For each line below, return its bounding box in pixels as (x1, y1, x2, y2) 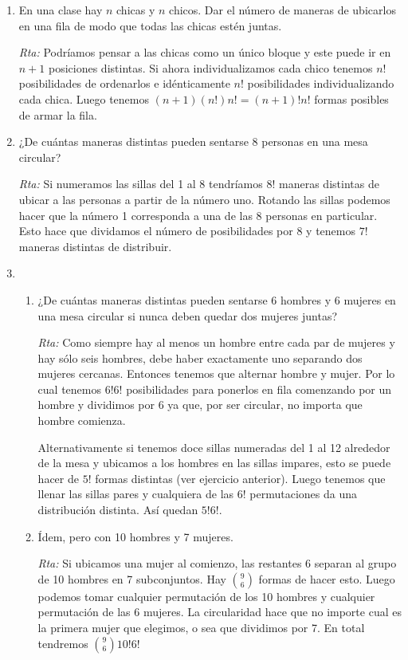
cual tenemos (37, 380, 101, 397)
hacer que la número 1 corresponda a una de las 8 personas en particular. (18, 206, 378, 223)
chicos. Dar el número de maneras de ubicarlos (169, 2, 396, 18)
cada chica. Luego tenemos (18, 90, 149, 107)
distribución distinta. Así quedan (37, 501, 198, 518)
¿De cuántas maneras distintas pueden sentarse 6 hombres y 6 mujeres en (37, 291, 396, 308)
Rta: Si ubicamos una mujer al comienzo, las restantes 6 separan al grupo (37, 555, 397, 572)
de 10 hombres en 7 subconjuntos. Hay (37, 570, 226, 587)
